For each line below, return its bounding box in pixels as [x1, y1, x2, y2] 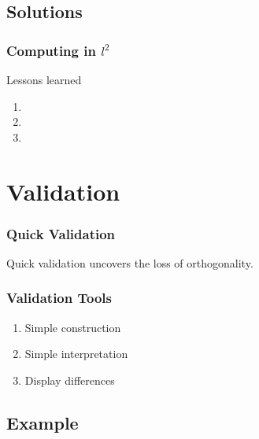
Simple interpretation [24, 345, 128, 362]
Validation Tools [6, 288, 112, 308]
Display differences [24, 371, 115, 388]
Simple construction [24, 319, 121, 335]
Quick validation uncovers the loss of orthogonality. [6, 254, 253, 271]
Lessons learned [6, 72, 82, 87]
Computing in [6, 40, 96, 60]
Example [6, 410, 79, 434]
